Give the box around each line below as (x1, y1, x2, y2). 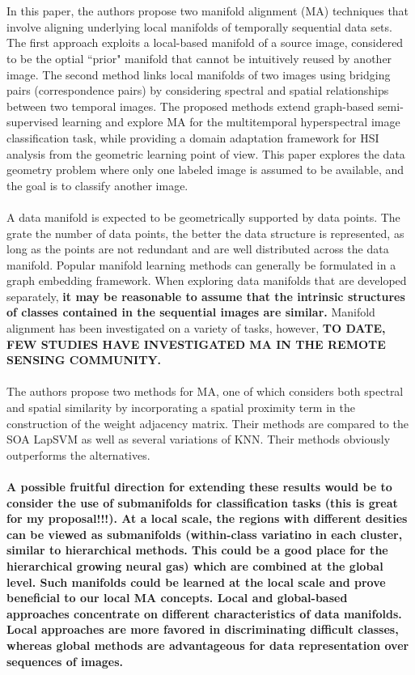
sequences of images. (6, 652, 124, 669)
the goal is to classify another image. (6, 176, 188, 193)
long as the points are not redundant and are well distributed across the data (6, 240, 389, 257)
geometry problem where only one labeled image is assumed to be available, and (6, 161, 404, 178)
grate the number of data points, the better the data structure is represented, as (6, 224, 404, 241)
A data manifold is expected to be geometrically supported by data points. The (6, 208, 400, 225)
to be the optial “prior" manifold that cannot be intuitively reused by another (6, 49, 392, 66)
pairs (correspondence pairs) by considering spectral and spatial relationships (6, 82, 389, 99)
